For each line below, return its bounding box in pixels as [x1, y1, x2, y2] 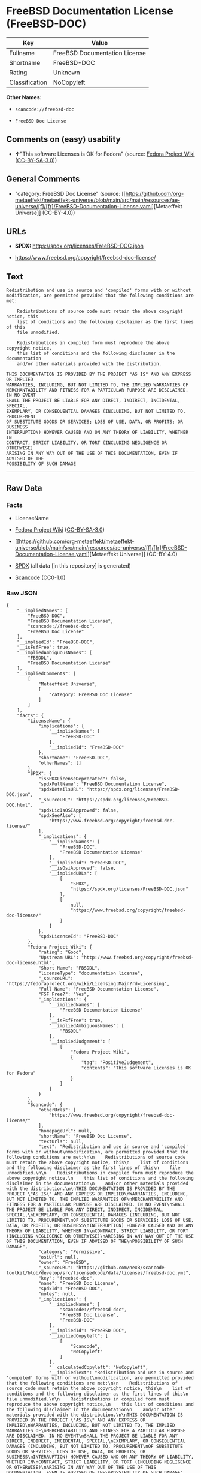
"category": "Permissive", [38, 1249, 106, 1255]
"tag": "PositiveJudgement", [81, 1060, 154, 1066]
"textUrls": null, [38, 1138, 84, 1145]
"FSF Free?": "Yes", [38, 991, 90, 998]
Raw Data [6, 482, 43, 493]
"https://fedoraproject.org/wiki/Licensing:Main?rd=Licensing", [6, 981, 170, 987]
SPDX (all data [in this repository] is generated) [14, 562, 132, 569]
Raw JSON [6, 589, 38, 597]
